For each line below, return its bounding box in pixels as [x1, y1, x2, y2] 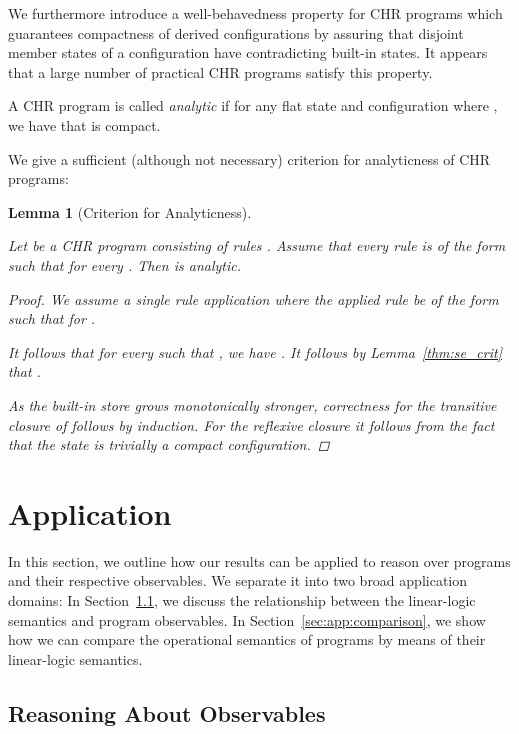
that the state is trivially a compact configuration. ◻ [8, 434, 330, 455]
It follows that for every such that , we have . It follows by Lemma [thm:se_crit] [8, 341, 502, 362]
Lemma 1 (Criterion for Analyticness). [8, 201, 252, 222]
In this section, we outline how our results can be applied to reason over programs [8, 550, 511, 571]
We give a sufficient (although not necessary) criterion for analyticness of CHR [8, 148, 491, 169]
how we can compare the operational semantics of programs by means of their [8, 629, 486, 650]
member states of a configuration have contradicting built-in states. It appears [8, 42, 488, 63]
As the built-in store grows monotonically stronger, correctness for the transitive [8, 394, 497, 415]
